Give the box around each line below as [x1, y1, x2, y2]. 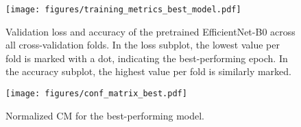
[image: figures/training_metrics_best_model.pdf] [5, 5, 241, 14]
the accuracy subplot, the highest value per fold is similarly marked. [5, 64, 291, 79]
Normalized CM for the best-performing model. [5, 108, 204, 122]
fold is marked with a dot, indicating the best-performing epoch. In [5, 51, 288, 65]
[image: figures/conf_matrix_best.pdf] [5, 89, 187, 99]
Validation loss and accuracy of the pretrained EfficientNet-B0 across [5, 24, 296, 38]
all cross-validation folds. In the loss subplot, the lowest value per [5, 38, 280, 52]
